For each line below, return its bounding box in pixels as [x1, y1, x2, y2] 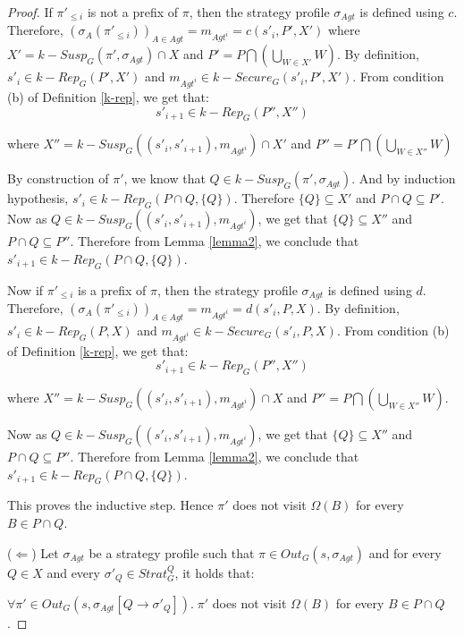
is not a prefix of [87, 3, 179, 21]
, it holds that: [174, 563, 255, 581]
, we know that [123, 169, 206, 188]
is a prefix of [78, 280, 147, 299]
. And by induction [351, 169, 456, 188]
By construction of [7, 169, 109, 188]
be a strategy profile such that [89, 543, 255, 562]
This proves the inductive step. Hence [7, 496, 214, 514]
